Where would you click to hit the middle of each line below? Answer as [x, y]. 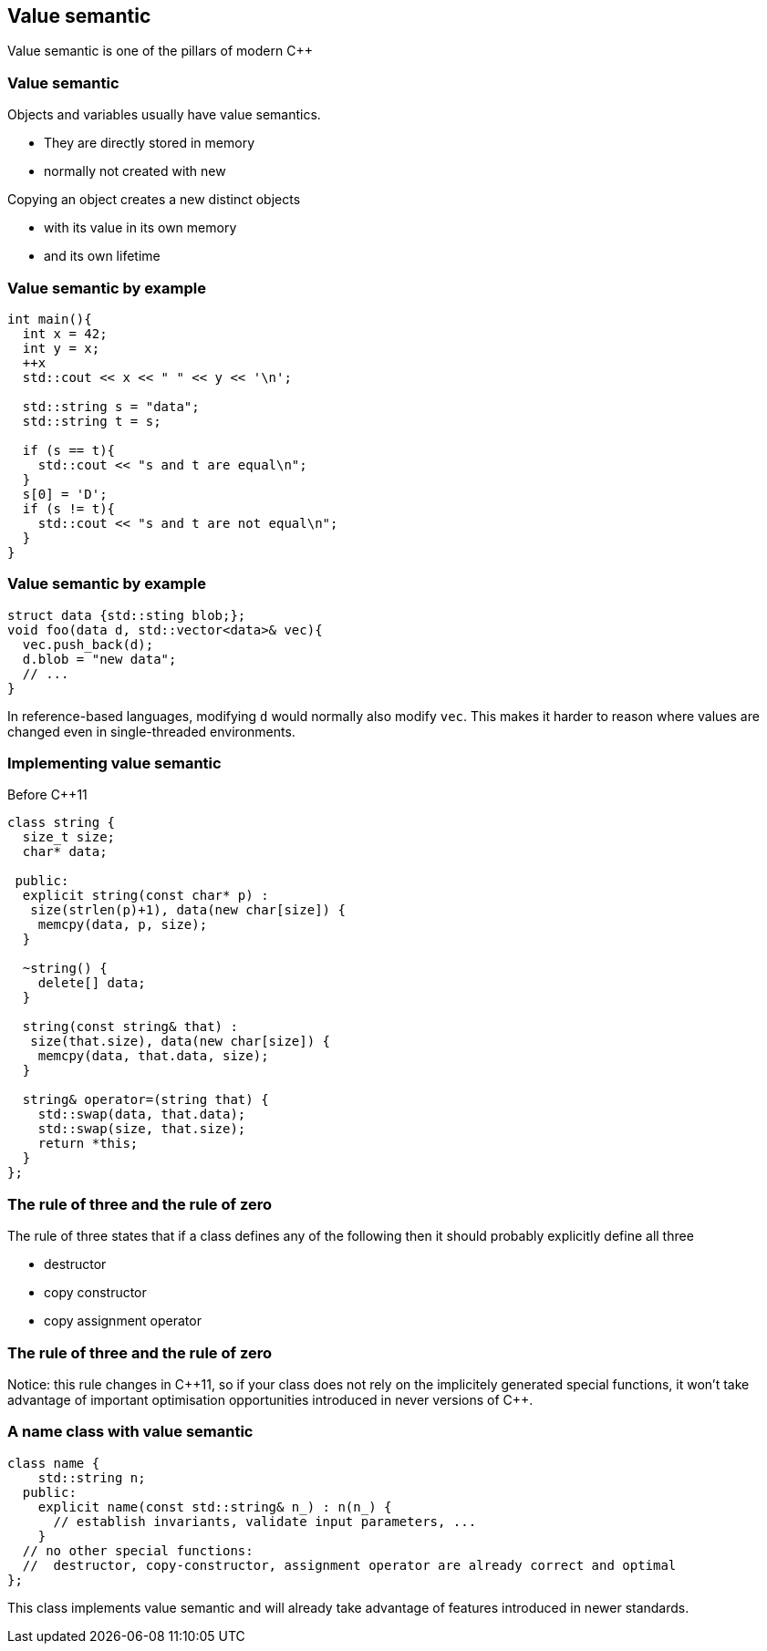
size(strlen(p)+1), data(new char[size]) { [188, 910]
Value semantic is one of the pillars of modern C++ [160, 51]
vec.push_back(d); [88, 644]
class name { [54, 1463]
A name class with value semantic [130, 1432]
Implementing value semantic [114, 764]
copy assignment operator [123, 1321]
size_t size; [69, 837]
